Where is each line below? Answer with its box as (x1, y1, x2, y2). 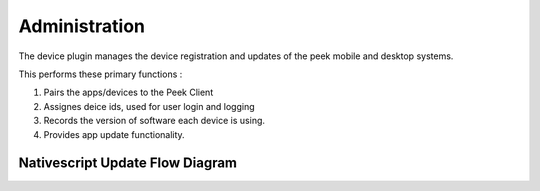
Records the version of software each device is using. (43, 115, 265, 127)
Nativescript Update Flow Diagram (18, 155, 238, 172)
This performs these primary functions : (18, 68, 183, 80)
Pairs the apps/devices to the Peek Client (43, 86, 214, 99)
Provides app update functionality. (43, 128, 185, 140)
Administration (18, 15, 145, 37)
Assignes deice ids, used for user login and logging (43, 100, 255, 112)
